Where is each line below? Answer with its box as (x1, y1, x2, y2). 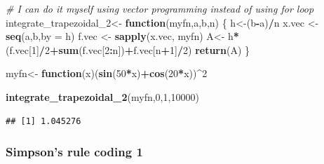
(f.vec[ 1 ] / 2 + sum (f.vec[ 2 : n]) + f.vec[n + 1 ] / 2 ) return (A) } (6, 42, 250, 57)
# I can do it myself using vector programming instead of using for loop (6, 1, 314, 15)
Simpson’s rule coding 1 (6, 143, 143, 160)
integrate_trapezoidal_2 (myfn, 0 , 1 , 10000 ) (6, 89, 199, 104)
